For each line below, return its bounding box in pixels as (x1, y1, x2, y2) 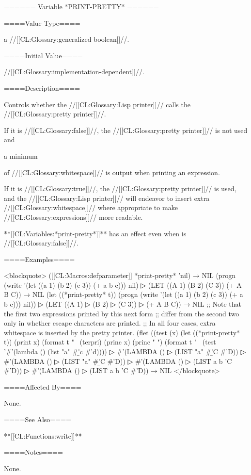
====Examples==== (4, 254, 75, 264)
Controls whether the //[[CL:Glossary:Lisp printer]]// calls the (4, 99, 190, 109)
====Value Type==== (4, 17, 80, 28)
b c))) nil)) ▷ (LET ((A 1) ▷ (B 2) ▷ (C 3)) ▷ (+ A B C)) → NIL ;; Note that (4, 299, 242, 309)
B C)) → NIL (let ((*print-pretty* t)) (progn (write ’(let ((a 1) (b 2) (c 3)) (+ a (4, 289, 243, 299)
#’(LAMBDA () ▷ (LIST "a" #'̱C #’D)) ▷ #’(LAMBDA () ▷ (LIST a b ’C (4, 356, 232, 366)
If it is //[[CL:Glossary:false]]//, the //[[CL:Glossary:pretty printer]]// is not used (4, 125, 248, 135)
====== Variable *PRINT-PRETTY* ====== (4, 1, 159, 11)
